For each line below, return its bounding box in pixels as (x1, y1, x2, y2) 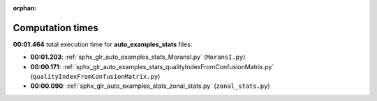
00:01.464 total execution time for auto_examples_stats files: (13, 40, 193, 48)
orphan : (13, 4, 37, 12)
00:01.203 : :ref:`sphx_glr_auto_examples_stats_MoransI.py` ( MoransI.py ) (30, 53, 246, 62)
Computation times (13, 21, 98, 34)
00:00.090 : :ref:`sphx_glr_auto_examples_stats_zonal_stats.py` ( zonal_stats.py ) (30, 82, 270, 90)
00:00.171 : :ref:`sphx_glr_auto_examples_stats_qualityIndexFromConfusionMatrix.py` (30, 62, 274, 71)
